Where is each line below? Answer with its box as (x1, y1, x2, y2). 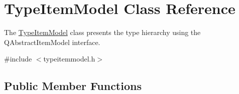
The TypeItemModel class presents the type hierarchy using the (4, 27, 201, 37)
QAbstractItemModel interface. (4, 36, 100, 47)
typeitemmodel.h (43, 53, 95, 64)
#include (4, 53, 32, 64)
